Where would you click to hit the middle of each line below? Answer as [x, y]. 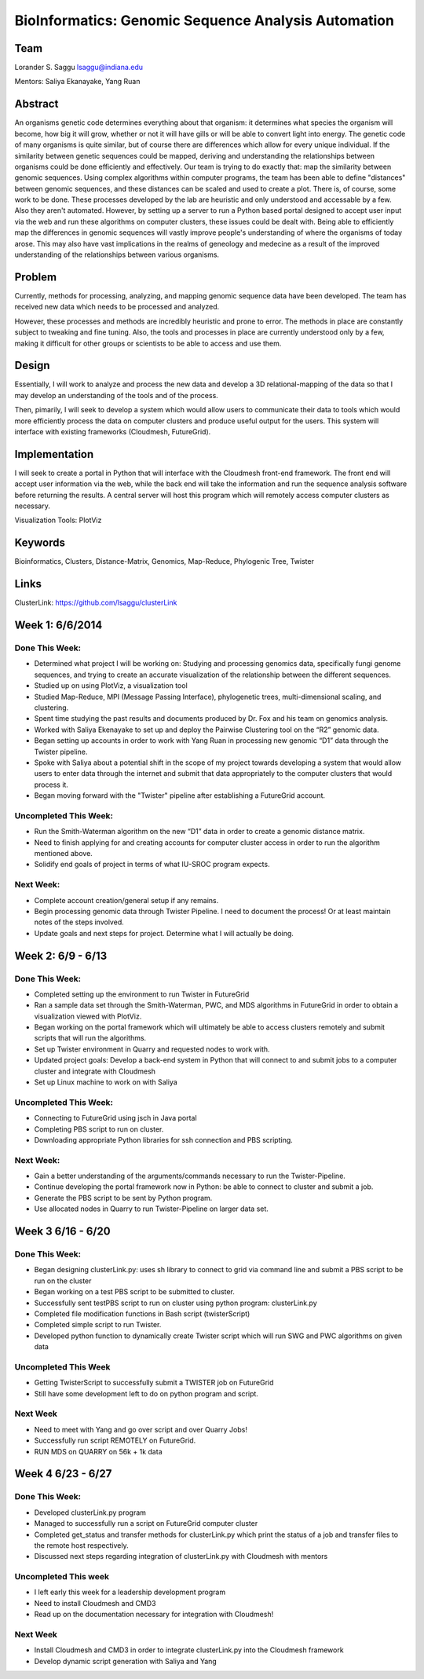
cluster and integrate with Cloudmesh [95, 1071]
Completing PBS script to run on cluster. [99, 1129]
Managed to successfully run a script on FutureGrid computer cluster [146, 1524]
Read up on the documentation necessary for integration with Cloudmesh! [154, 1615]
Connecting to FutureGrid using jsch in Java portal [115, 1118]
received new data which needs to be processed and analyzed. [117, 307]
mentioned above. [64, 854]
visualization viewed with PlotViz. [88, 1016]
